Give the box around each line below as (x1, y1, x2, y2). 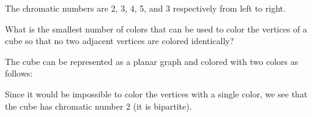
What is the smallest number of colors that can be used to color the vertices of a (5, 22, 308, 35)
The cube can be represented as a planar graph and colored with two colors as (5, 55, 299, 67)
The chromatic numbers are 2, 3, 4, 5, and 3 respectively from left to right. (5, 2, 286, 14)
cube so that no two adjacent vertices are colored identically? (5, 34, 234, 47)
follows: (5, 67, 33, 80)
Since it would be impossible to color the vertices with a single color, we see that (5, 87, 308, 100)
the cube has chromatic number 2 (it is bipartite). (5, 99, 192, 112)
